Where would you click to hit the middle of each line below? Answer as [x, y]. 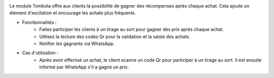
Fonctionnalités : [39, 22]
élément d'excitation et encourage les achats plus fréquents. [73, 13]
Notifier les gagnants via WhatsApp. [77, 44]
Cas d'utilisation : [40, 53]
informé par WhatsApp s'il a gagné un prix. [84, 67]
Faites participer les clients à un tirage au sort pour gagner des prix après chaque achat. [132, 29]
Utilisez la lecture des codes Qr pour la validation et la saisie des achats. [115, 36]
